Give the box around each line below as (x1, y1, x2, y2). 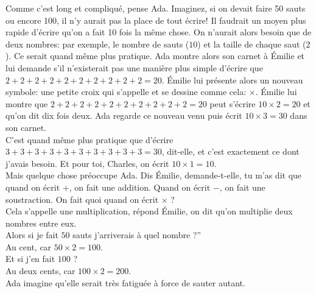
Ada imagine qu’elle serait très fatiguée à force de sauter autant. (5, 276, 245, 289)
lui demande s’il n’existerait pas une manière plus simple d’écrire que (5, 61, 263, 74)
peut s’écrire (209, 97, 256, 110)
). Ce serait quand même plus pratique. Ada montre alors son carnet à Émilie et (5, 49, 305, 62)
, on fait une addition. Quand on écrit (69, 180, 211, 193)
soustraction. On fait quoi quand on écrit (5, 192, 159, 205)
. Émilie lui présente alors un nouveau (161, 73, 303, 86)
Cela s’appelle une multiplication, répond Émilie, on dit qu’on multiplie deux (5, 205, 293, 217)
